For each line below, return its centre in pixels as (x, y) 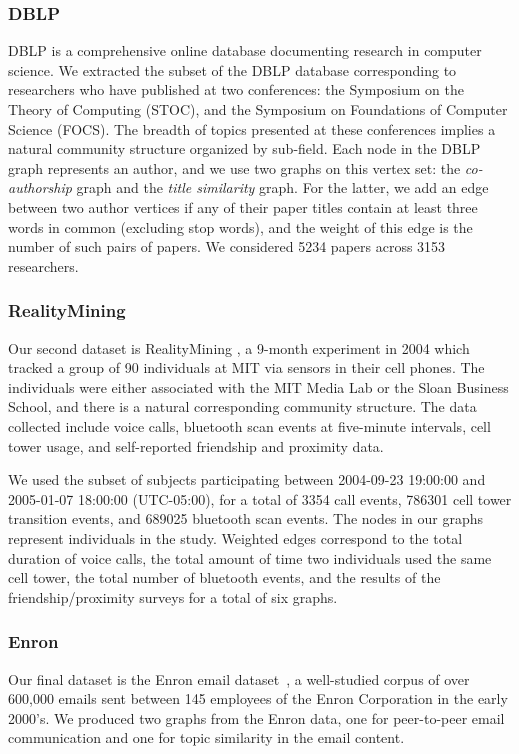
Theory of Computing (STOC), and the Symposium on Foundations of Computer (258, 109)
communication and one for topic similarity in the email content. (206, 737)
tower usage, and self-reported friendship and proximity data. (196, 445)
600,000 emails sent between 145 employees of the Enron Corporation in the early (258, 698)
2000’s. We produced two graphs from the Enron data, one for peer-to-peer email (256, 717)
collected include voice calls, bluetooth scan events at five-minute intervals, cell (249, 425)
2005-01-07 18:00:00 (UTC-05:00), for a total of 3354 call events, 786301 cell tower (260, 498)
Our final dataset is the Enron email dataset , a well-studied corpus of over (239, 678)
